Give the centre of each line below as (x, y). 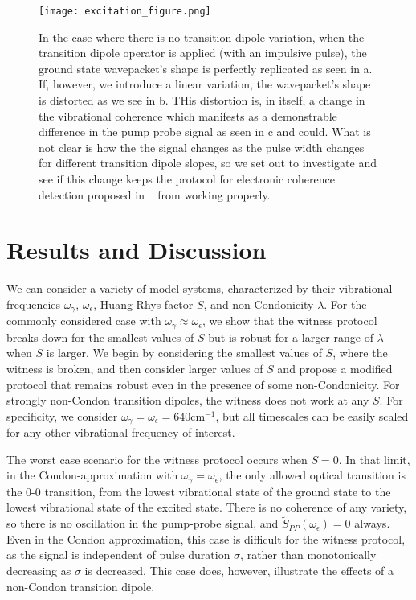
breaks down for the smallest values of (100, 337)
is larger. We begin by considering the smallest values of (184, 353)
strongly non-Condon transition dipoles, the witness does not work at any (188, 400)
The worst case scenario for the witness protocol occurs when (157, 459)
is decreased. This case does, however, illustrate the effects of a (239, 571)
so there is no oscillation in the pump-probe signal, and (143, 523)
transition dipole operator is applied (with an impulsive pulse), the (203, 53)
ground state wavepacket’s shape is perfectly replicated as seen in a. (206, 68)
